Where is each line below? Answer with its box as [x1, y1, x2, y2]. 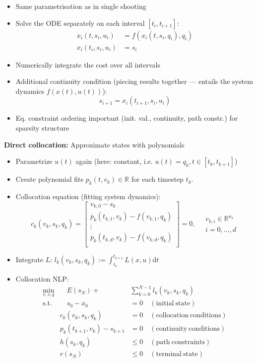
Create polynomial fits [15, 174, 84, 184]
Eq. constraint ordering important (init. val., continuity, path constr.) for [15, 113, 238, 123]
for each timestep [131, 174, 184, 184]
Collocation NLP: [15, 273, 69, 284]
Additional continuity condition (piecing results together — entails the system [15, 76, 253, 86]
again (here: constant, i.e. [75, 156, 153, 166]
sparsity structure [15, 123, 69, 133]
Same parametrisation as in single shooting [15, 1, 146, 11]
